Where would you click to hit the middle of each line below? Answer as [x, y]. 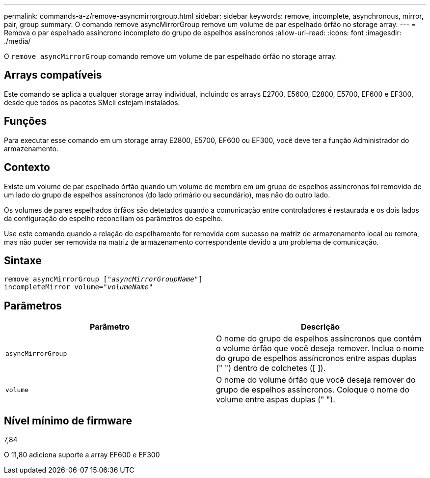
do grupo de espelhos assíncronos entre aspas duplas [316, 358]
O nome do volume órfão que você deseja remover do [316, 380]
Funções [26, 121]
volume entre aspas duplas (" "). [276, 400]
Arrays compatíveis [53, 75]
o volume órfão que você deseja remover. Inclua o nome [320, 349]
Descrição [320, 327]
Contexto [27, 168]
